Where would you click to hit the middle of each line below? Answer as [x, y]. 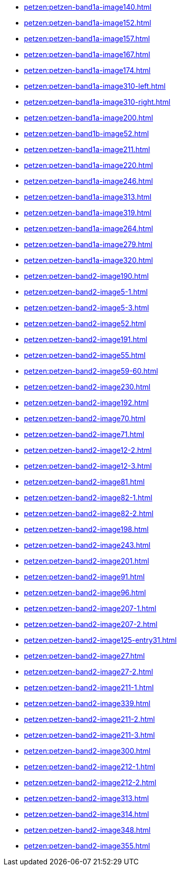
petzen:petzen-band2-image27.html [84, 656]
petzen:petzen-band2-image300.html [87, 751]
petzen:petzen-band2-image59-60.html [91, 371]
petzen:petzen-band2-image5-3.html [87, 308]
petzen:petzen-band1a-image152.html [88, 23]
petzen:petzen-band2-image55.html [85, 355]
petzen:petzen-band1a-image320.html [88, 260]
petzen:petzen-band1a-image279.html [88, 244]
